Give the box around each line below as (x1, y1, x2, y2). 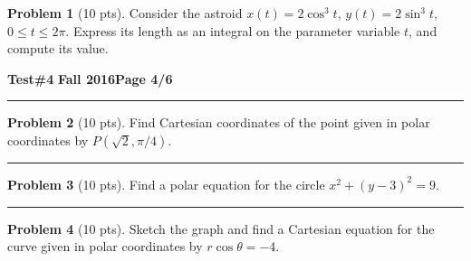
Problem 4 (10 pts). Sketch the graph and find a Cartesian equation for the (7, 219, 435, 238)
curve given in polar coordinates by (7, 237, 203, 256)
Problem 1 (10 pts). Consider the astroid (7, 4, 243, 22)
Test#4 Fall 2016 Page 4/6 (7, 69, 173, 88)
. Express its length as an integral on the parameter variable (65, 21, 400, 40)
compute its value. (7, 39, 109, 58)
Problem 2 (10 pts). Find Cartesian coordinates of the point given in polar (7, 113, 430, 132)
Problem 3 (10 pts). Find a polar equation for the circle (7, 174, 325, 193)
